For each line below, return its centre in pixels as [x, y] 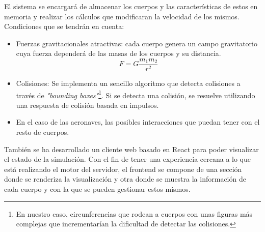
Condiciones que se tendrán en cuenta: [64, 26]
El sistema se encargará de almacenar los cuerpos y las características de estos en [131, 6]
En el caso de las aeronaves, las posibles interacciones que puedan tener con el [138, 122]
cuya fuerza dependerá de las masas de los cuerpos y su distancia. [118, 53]
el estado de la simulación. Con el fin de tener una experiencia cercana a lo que [128, 159]
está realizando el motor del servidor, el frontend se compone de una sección [123, 169]
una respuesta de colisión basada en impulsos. [87, 105]
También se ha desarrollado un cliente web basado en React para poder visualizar [131, 149]
